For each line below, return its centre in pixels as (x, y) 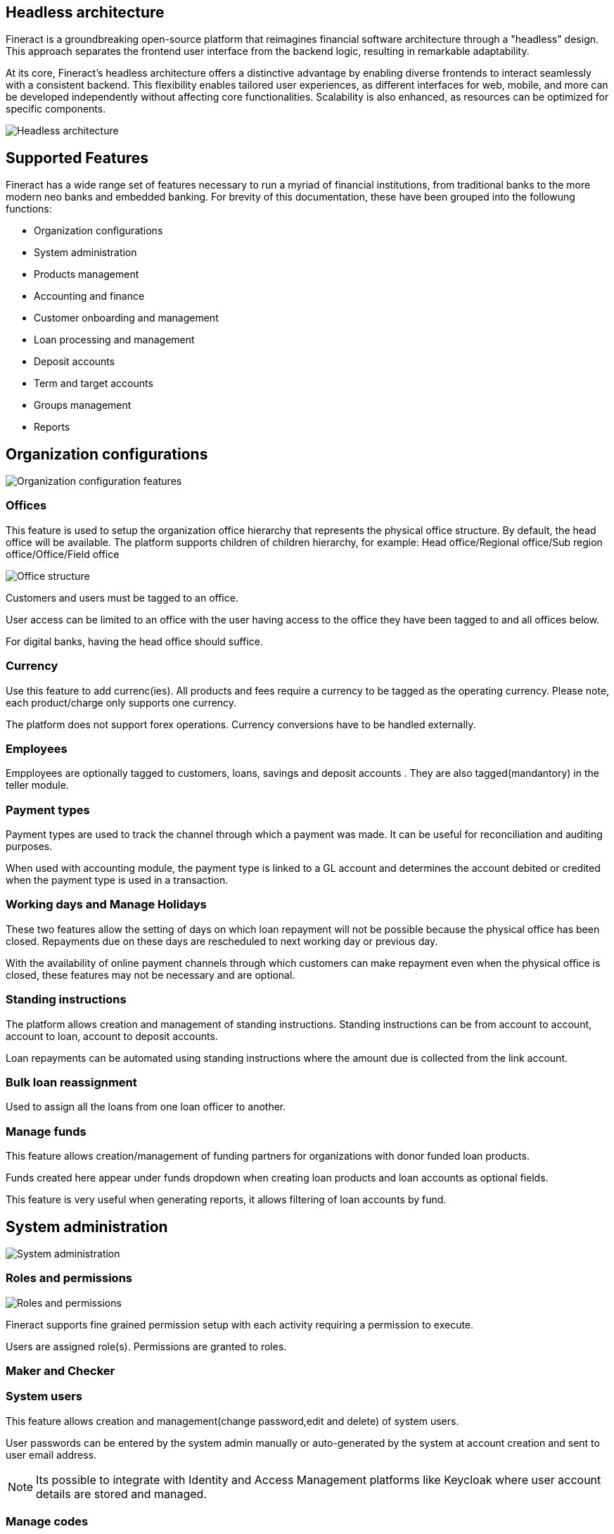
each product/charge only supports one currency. (121, 702)
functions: (29, 209)
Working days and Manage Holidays (106, 905)
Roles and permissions (69, 1278)
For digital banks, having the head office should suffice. (134, 641)
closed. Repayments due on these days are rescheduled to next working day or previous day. (222, 941)
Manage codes (47, 1522)
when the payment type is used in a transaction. (117, 880)
